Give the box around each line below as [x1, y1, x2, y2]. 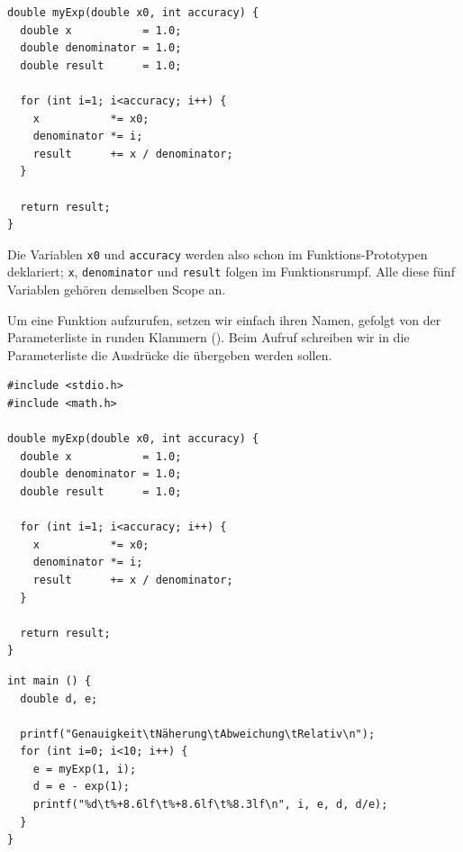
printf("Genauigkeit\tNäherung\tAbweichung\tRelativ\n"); [20, 727, 376, 740]
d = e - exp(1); [32, 780, 131, 793]
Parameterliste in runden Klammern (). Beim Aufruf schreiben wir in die [7, 328, 410, 347]
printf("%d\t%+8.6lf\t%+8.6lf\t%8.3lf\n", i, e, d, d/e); [32, 798, 388, 811]
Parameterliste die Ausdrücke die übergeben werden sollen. [7, 345, 332, 364]
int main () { [7, 674, 92, 687]
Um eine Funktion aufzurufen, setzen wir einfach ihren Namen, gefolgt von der [7, 310, 441, 329]
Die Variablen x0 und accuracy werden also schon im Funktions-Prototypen [7, 244, 428, 263]
